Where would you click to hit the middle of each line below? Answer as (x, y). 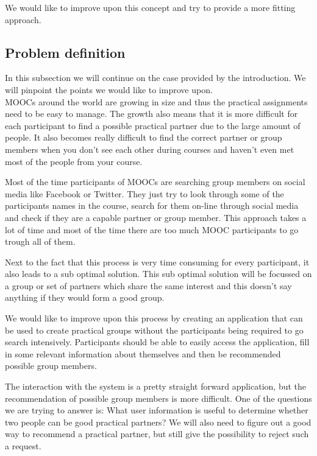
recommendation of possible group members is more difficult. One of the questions (158, 398)
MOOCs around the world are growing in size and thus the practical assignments (156, 101)
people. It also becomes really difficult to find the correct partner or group (144, 137)
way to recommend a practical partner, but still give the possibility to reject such (157, 434)
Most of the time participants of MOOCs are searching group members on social (155, 182)
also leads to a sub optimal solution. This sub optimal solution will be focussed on (158, 274)
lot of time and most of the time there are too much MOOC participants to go (152, 229)
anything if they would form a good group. (85, 297)
